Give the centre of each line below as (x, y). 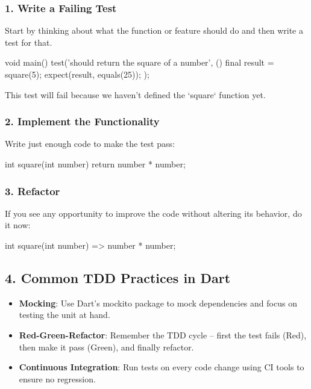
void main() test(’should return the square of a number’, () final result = (140, 62)
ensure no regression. (57, 378)
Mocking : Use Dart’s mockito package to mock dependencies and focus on (158, 303)
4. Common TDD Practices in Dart (118, 277)
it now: (18, 225)
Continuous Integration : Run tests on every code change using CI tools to (162, 367)
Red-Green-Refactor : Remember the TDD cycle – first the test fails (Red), (163, 335)
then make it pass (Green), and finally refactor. (106, 347)
